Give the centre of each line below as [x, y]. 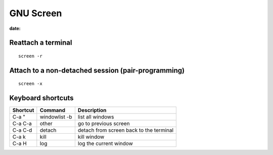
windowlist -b [56, 117]
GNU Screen [36, 13]
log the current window [105, 143]
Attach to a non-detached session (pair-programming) [97, 70]
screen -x [30, 84]
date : [15, 28]
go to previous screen [104, 124]
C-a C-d [22, 130]
